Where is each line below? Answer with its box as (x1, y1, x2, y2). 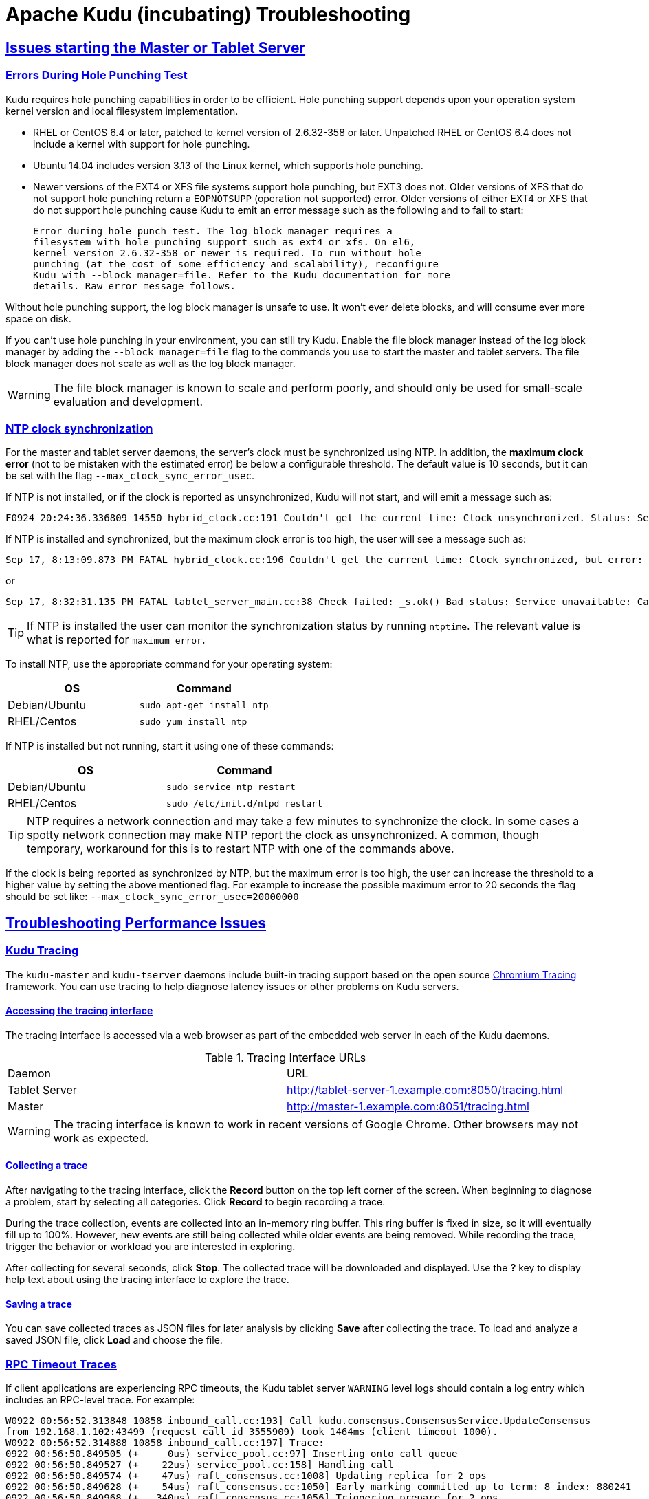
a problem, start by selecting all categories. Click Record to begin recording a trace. (5, 1195, 386, 1207)
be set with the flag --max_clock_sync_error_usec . (5, 470, 254, 482)
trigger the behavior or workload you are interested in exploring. (5, 1240, 296, 1252)
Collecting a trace (5, 1159, 88, 1172)
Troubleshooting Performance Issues (5, 914, 266, 932)
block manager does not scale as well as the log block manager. (5, 357, 296, 369)
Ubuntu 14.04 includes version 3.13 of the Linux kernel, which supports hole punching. (33, 159, 423, 171)
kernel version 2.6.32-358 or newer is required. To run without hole (33, 247, 421, 259)
